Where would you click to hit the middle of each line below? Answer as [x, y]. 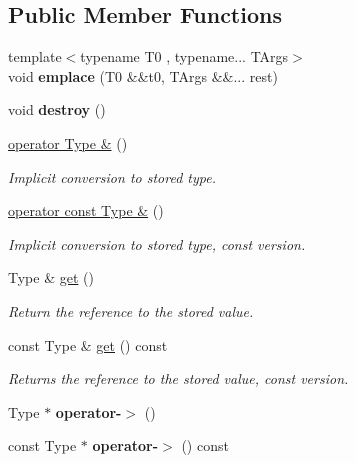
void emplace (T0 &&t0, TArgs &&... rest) [143, 75]
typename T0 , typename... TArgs [184, 56]
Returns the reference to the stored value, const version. [178, 378]
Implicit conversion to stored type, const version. [157, 243]
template [35, 56]
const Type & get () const [88, 344]
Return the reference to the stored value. [131, 310]
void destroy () [57, 109]
